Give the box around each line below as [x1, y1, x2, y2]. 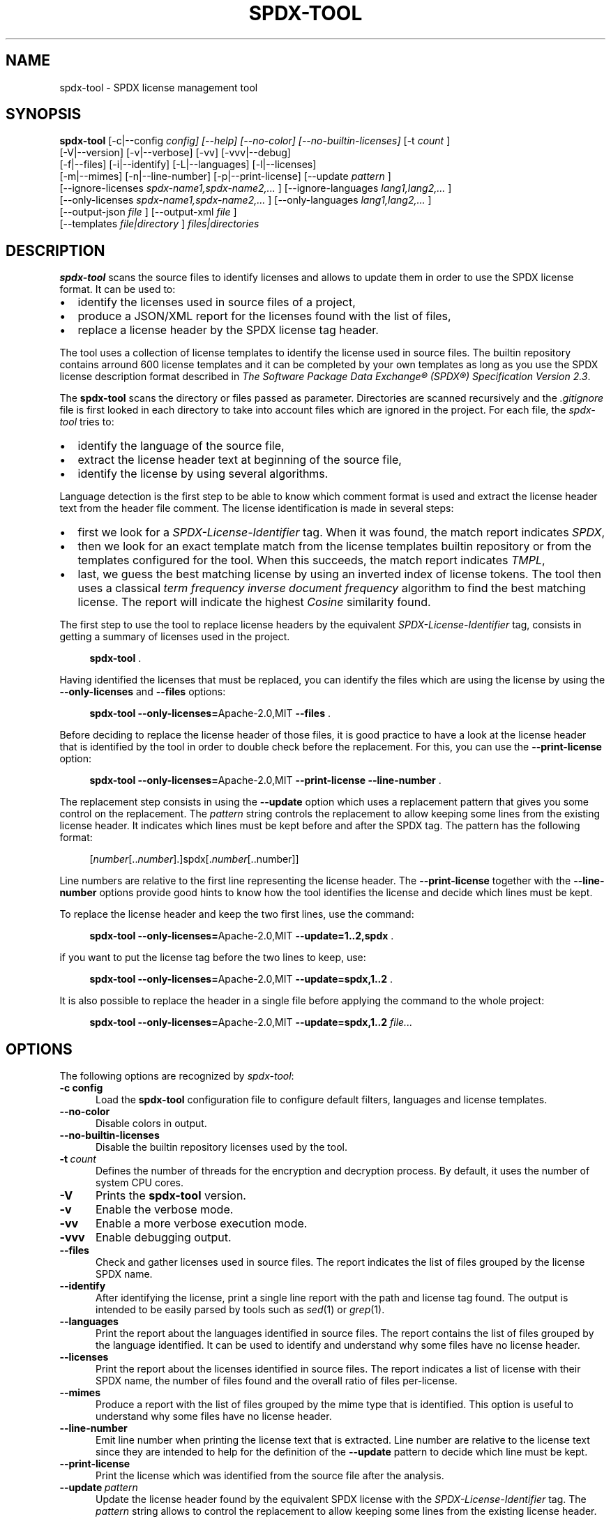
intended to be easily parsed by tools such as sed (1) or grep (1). [96, 1303, 385, 1316]
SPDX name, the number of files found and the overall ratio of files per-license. [96, 1375, 458, 1387]
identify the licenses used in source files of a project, [77, 295, 356, 310]
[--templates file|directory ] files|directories [59, 218, 259, 230]
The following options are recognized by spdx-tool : [59, 1070, 294, 1082]
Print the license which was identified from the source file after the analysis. [96, 1469, 444, 1482]
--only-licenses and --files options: [59, 686, 226, 698]
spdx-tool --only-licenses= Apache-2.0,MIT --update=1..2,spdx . [89, 930, 394, 942]
